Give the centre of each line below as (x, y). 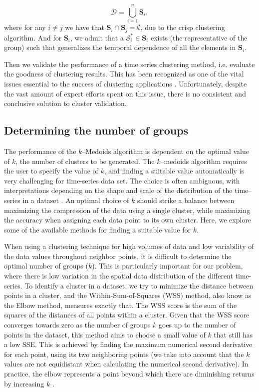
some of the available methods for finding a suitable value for (98, 229)
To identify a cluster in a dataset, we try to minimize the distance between (139, 285)
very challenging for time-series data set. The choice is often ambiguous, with (122, 180)
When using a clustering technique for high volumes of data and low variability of (129, 246)
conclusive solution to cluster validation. (65, 103)
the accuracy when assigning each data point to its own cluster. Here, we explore (128, 220)
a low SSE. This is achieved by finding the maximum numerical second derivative (128, 344)
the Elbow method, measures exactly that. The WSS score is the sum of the (121, 305)
